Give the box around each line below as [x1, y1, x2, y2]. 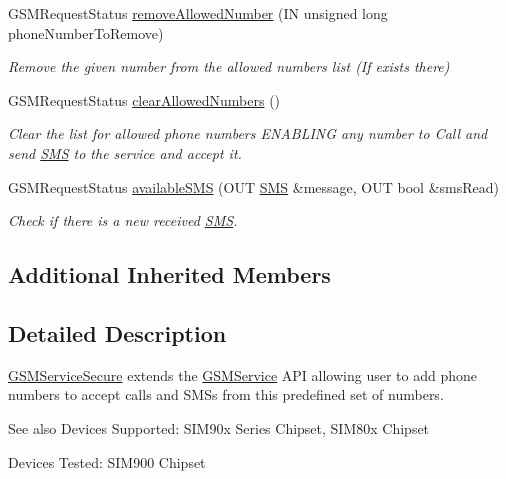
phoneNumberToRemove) [8, 22, 164, 43]
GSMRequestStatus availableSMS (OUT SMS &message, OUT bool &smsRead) [8, 176, 499, 197]
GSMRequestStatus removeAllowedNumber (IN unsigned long [8, 3, 388, 23]
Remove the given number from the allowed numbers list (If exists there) [8, 56, 450, 77]
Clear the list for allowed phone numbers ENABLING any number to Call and [8, 123, 488, 144]
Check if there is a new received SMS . [8, 210, 238, 231]
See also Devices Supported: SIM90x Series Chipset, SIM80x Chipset [8, 417, 430, 438]
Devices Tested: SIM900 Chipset [8, 451, 206, 472]
